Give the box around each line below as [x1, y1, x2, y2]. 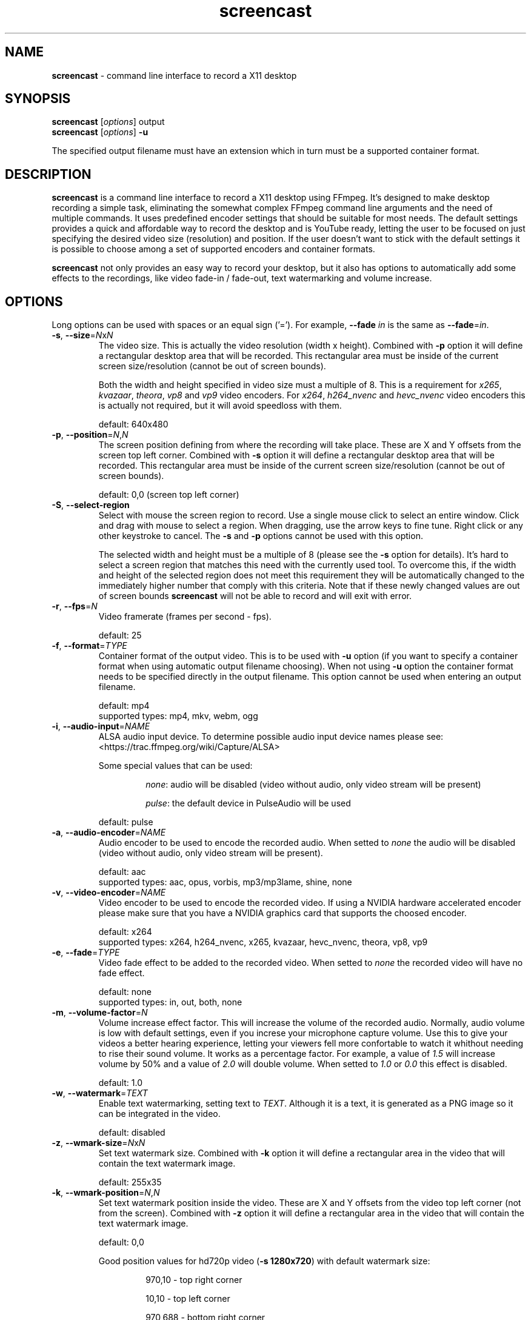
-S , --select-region [52, 500, 130, 511]
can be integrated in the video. [98, 1108, 221, 1119]
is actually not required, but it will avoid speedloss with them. [98, 400, 342, 411]
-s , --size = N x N [52, 330, 113, 341]
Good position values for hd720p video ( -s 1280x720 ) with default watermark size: [98, 1256, 430, 1267]
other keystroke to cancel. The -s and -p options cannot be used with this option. [98, 531, 423, 541]
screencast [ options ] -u [52, 127, 149, 138]
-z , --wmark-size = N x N [52, 1137, 145, 1148]
